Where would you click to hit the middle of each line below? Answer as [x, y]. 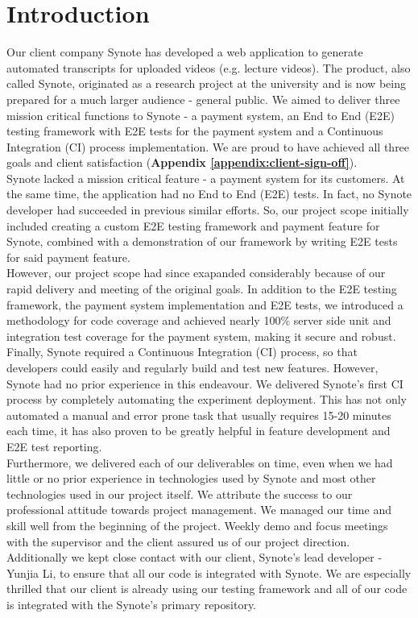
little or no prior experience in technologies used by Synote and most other [191, 478]
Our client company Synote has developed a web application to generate [185, 52]
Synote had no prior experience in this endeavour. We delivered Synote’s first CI [205, 383]
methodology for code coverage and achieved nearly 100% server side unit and [199, 320]
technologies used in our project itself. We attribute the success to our [180, 494]
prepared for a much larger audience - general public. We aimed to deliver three [203, 99]
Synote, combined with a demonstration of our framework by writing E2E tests [202, 241]
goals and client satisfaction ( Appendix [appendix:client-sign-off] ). [182, 162]
